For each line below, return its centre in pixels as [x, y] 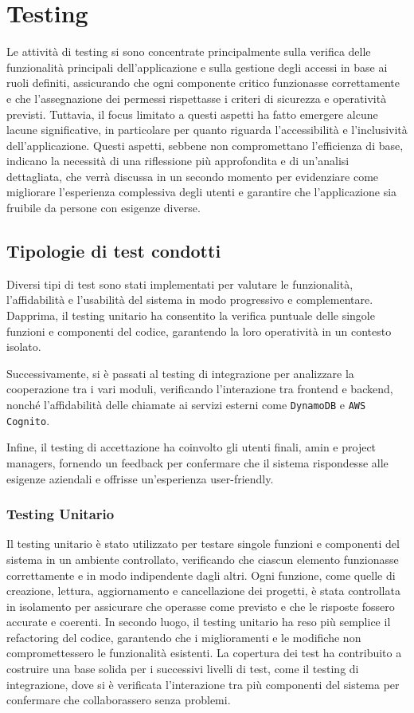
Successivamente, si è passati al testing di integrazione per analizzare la [180, 373]
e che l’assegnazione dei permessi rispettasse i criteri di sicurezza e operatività [197, 98]
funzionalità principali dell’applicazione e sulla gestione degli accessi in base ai [197, 67]
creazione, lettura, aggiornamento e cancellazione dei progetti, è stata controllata [203, 591]
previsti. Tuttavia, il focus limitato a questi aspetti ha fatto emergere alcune [192, 114]
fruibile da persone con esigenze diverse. [103, 208]
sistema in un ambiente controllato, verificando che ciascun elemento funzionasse [203, 559]
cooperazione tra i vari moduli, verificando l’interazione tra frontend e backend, [200, 389]
